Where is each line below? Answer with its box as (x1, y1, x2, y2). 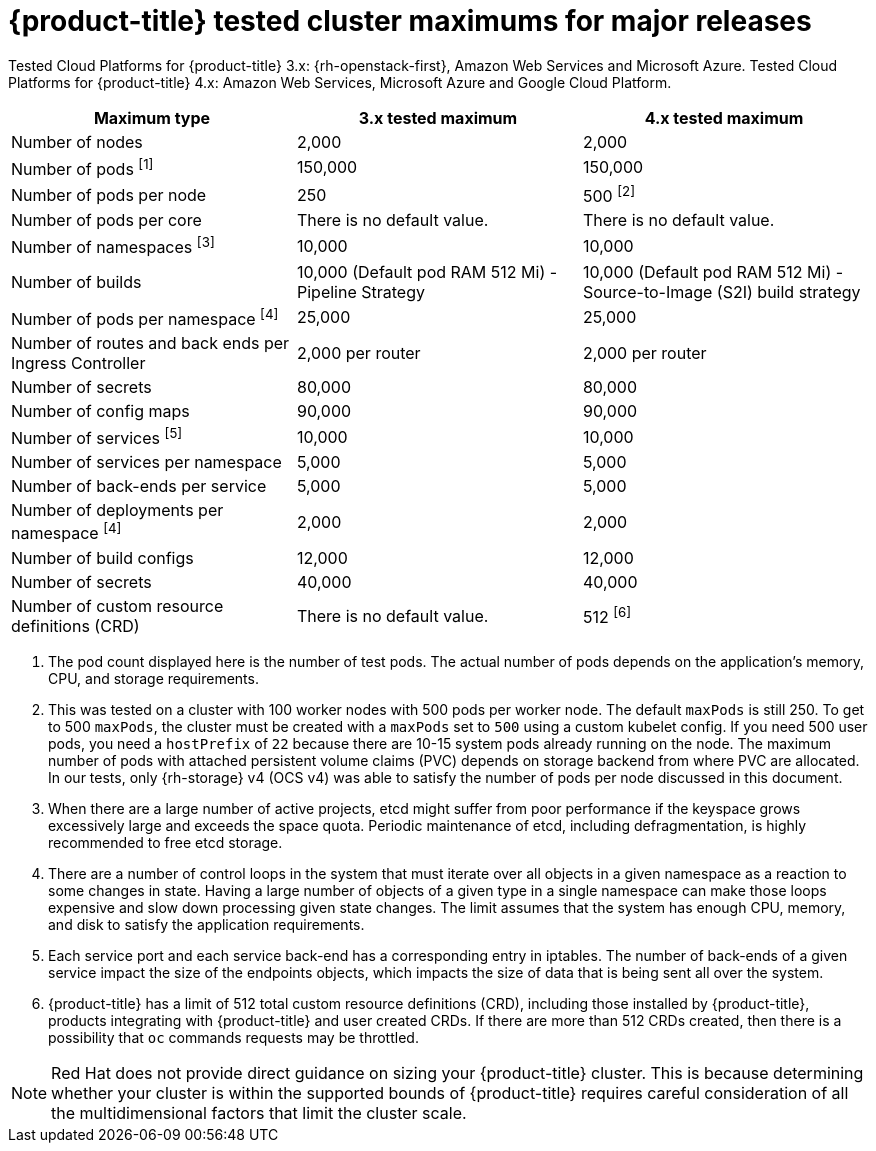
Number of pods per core (11, 210, 202, 231)
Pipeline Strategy (296, 281, 425, 302)
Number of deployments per (11, 500, 224, 521)
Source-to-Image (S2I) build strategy (582, 281, 861, 302)
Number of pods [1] (11, 155, 154, 180)
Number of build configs (11, 547, 194, 568)
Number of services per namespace (11, 452, 282, 473)
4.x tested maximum (644, 107, 804, 128)
